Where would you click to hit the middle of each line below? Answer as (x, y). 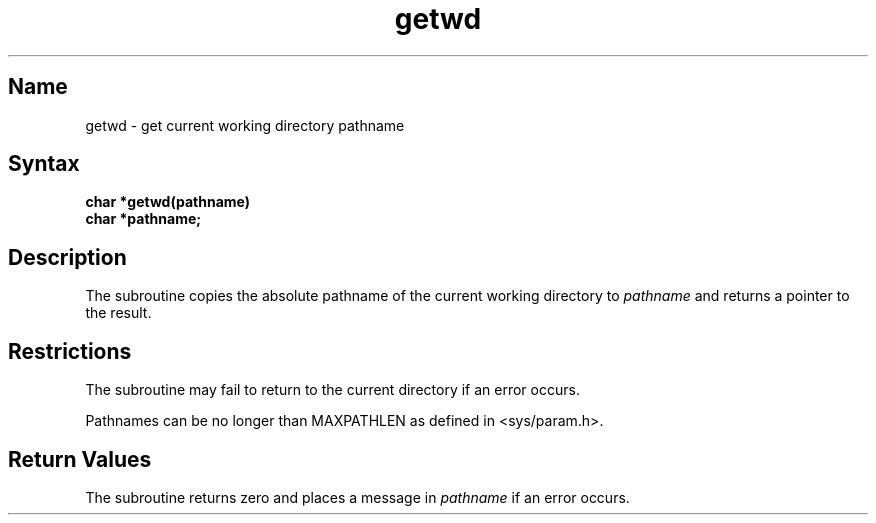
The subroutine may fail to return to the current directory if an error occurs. (332, 390)
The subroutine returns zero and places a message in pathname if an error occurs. (357, 497)
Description (67, 257)
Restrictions (70, 351)
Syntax (44, 164)
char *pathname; (143, 219)
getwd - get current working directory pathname (245, 125)
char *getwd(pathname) (167, 202)
